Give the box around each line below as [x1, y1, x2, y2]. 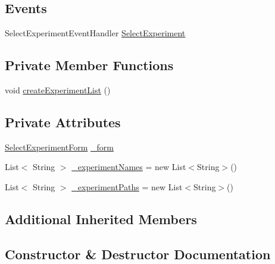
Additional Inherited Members [5, 209, 197, 228]
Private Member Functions [5, 56, 174, 74]
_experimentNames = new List [71, 161, 186, 173]
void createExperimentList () [5, 84, 111, 96]
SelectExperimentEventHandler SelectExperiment [5, 27, 186, 39]
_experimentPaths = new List [71, 180, 183, 193]
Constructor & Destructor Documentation [5, 244, 271, 263]
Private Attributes [5, 112, 121, 131]
